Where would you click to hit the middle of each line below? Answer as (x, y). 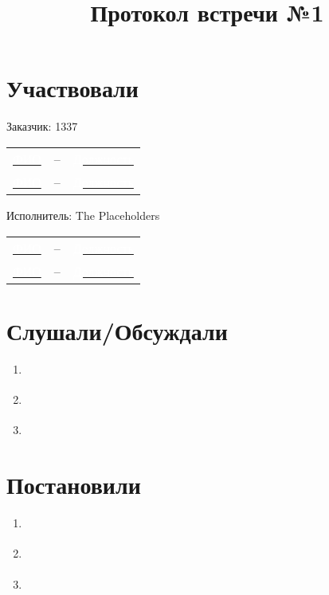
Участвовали (72, 88)
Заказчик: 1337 (42, 126)
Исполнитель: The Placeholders (83, 215)
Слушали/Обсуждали (117, 330)
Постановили (74, 485)
